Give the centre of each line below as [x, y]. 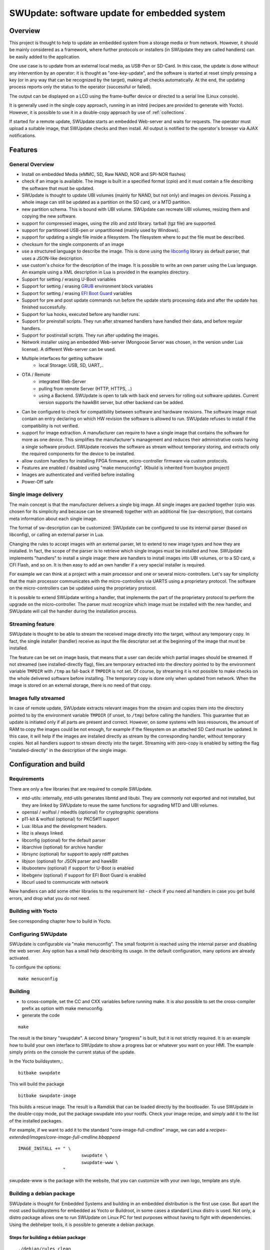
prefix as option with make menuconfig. [62, 1008]
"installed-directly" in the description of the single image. [68, 750]
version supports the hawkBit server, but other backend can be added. [111, 402]
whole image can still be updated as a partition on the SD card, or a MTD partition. [106, 202]
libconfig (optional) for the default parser [64, 840]
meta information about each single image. [53, 518]
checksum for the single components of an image [73, 244]
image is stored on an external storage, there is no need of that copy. [80, 685]
